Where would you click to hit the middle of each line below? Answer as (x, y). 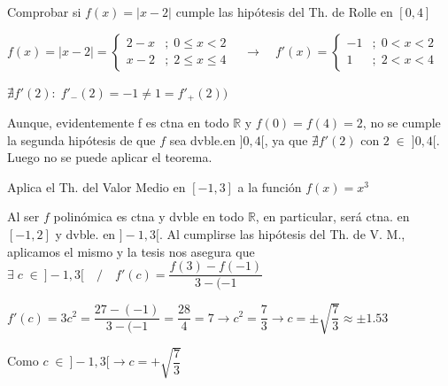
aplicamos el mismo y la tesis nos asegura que (131, 251)
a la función (270, 186)
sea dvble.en (203, 139)
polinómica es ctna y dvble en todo (149, 216)
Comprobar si (44, 12)
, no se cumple (402, 123)
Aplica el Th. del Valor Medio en (97, 186)
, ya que (286, 139)
